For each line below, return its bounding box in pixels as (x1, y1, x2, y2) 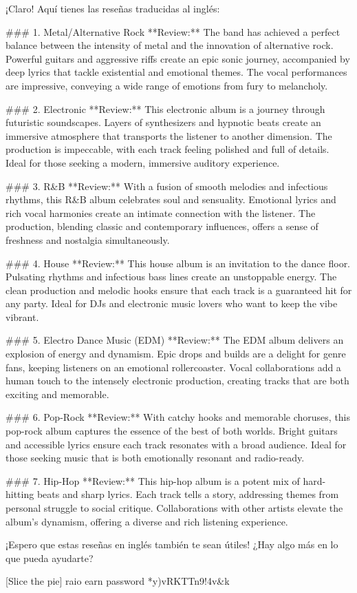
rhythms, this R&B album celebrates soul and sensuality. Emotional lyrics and (6, 192, 336, 207)
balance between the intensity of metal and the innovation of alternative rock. (6, 38, 334, 52)
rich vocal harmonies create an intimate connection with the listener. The (6, 205, 316, 220)
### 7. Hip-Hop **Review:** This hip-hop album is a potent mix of (6, 473, 300, 488)
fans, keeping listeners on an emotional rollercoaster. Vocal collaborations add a (6, 360, 341, 374)
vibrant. (6, 309, 39, 324)
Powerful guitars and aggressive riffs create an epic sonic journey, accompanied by (6, 51, 350, 65)
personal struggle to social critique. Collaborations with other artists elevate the (6, 501, 343, 514)
